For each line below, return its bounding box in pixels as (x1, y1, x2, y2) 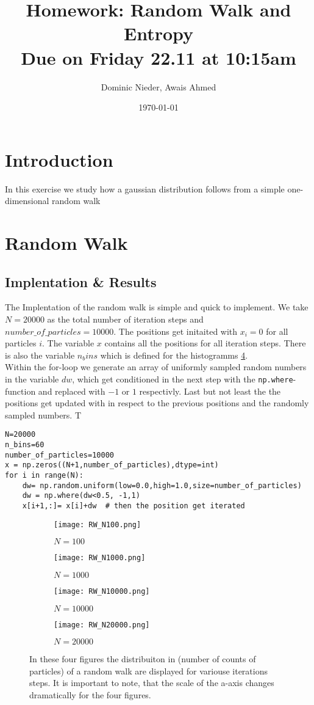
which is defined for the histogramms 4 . (100, 348, 248, 361)
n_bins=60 (5, 440, 45, 450)
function (5, 384, 36, 397)
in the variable (5, 372, 59, 385)
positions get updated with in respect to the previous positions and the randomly (5, 396, 309, 409)
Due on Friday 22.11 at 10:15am (21, 45, 296, 70)
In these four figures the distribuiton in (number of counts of (29, 652, 256, 665)
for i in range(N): (5, 471, 84, 480)
